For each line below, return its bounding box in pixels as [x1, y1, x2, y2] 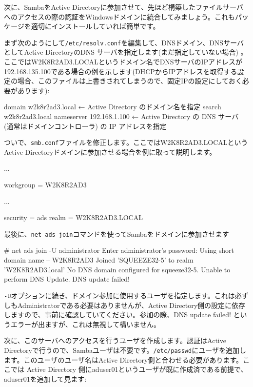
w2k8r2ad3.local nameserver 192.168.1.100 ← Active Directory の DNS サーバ [4, 111, 239, 121]
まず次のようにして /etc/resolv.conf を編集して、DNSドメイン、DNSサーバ [4, 37, 244, 47]
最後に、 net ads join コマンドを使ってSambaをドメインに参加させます [4, 228, 229, 239]
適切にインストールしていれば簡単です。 [31, 21, 160, 31]
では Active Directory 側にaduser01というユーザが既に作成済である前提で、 [10, 364, 248, 374]
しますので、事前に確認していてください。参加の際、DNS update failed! [4, 309, 231, 320]
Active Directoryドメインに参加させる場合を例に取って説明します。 [4, 146, 216, 157]
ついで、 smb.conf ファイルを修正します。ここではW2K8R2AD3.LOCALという [4, 137, 248, 147]
